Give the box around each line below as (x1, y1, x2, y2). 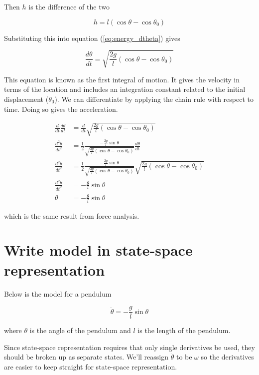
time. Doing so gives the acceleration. (4, 103, 118, 114)
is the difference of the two (28, 1, 110, 11)
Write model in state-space (4, 240, 193, 260)
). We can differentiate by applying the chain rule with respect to (54, 93, 254, 104)
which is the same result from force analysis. (4, 210, 139, 221)
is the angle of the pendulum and (29, 325, 131, 336)
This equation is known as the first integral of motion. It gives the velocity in (4, 74, 240, 84)
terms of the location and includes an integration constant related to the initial (4, 84, 246, 94)
